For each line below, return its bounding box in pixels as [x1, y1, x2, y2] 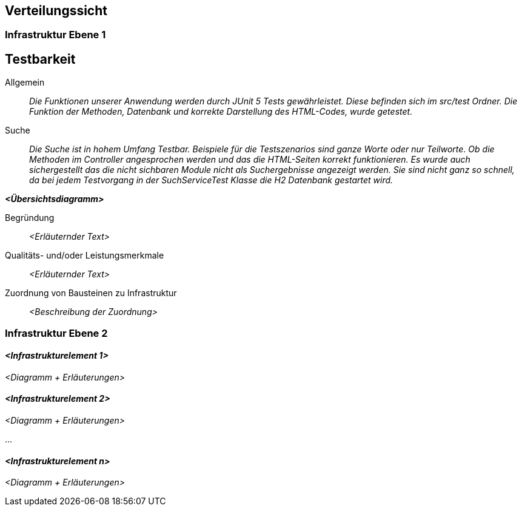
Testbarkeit [5, 51, 76, 67]
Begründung [5, 212, 55, 223]
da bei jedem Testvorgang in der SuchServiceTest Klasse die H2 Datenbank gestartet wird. [29, 175, 393, 186]
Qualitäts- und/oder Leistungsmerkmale [5, 250, 164, 261]
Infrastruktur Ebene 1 [5, 29, 106, 41]
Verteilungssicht [5, 3, 107, 18]
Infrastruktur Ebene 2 [5, 327, 108, 339]
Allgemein [5, 77, 45, 88]
